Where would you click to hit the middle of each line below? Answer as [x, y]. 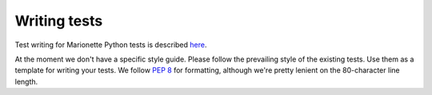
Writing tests [59, 21]
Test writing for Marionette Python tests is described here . [111, 45]
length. [26, 81]
